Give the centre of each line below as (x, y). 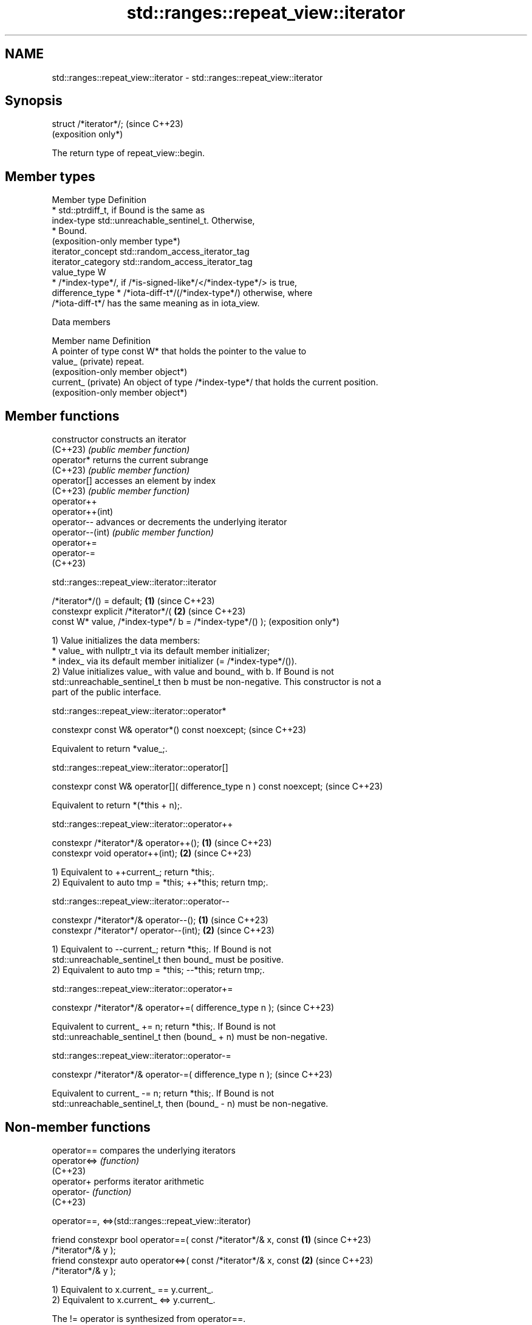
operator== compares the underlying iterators (144, 1150)
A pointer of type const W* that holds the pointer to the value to (179, 351)
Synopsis (34, 101)
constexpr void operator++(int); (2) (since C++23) (152, 853)
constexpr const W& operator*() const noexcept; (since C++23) (179, 730)
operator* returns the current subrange (130, 460)
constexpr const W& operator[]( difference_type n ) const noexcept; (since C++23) (217, 786)
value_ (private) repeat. (98, 362)
